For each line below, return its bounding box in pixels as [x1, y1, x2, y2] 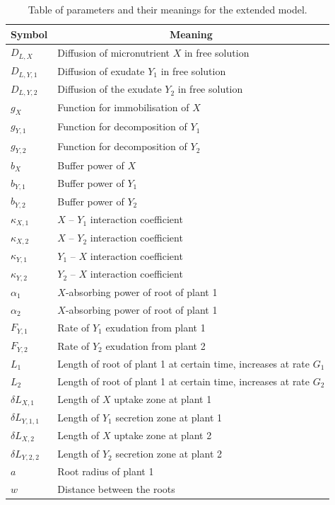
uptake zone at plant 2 [114, 428, 212, 443]
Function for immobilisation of [57, 100, 189, 115]
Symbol [11, 26, 48, 41]
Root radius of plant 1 [57, 464, 154, 479]
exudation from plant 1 [105, 319, 206, 334]
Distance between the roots [57, 482, 175, 497]
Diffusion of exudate [57, 63, 145, 78]
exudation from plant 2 [105, 338, 206, 353]
